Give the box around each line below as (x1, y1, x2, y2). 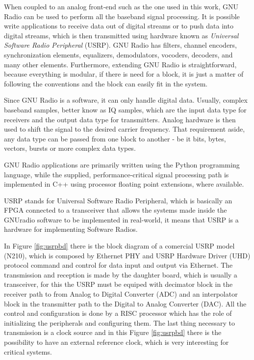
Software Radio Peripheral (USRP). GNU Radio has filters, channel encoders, (4, 40, 237, 50)
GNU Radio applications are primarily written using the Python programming (4, 159, 240, 169)
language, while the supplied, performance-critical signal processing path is (4, 169, 229, 179)
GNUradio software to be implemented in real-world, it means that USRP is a (4, 214, 239, 224)
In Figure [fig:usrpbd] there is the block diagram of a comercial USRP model (4, 241, 235, 251)
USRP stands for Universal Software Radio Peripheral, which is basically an (4, 195, 232, 205)
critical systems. (4, 346, 52, 357)
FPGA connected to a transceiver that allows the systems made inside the (4, 205, 227, 215)
